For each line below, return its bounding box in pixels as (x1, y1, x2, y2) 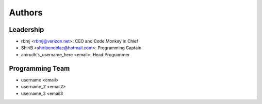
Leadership (9, 26, 44, 34)
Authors (9, 7, 43, 18)
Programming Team (9, 64, 70, 72)
